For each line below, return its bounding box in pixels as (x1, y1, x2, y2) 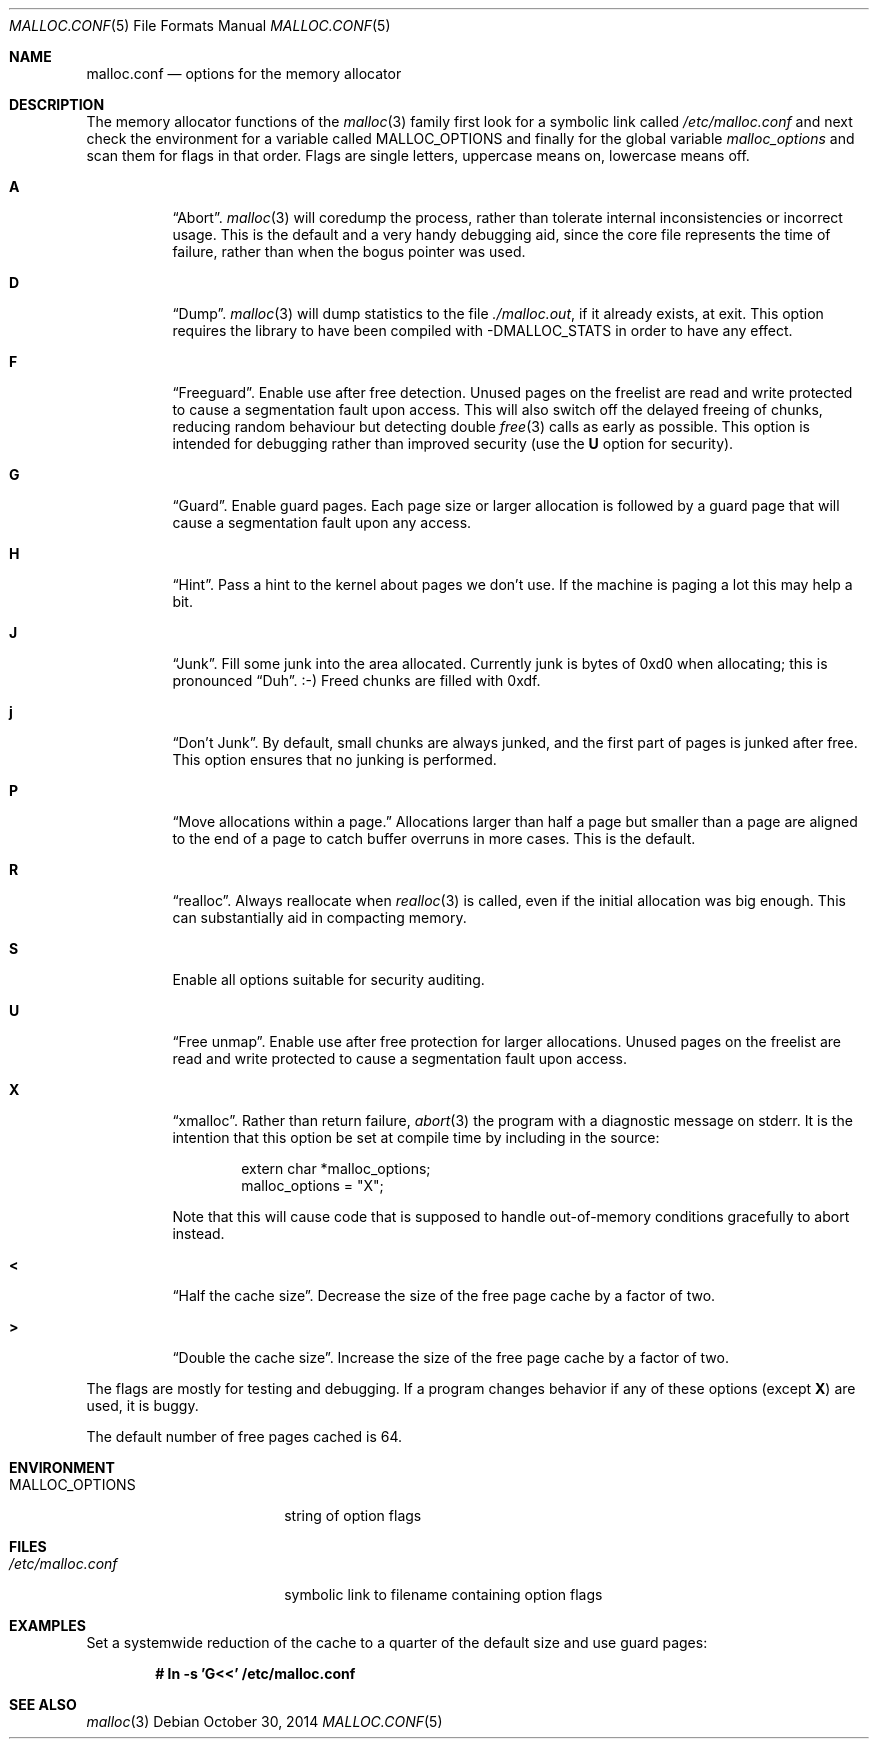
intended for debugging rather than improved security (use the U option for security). (172, 435, 734, 452)
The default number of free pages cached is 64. (86, 1428, 403, 1445)
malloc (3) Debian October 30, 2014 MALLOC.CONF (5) (86, 1713, 443, 1730)
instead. (172, 1225, 225, 1242)
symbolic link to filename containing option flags (284, 1586, 603, 1603)
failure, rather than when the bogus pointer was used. (172, 243, 526, 260)
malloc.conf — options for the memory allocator (86, 65, 402, 82)
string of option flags (284, 1507, 422, 1524)
